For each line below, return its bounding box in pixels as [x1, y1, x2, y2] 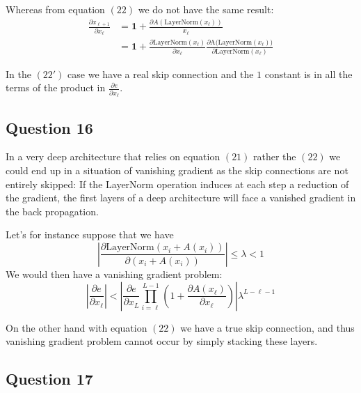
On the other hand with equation [6, 320, 147, 334]
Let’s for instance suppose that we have [6, 227, 174, 242]
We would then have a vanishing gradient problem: [6, 266, 223, 281]
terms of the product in [6, 80, 106, 95]
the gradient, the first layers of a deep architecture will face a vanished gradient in [6, 190, 356, 205]
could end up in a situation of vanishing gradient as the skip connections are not [6, 162, 348, 177]
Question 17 [6, 368, 93, 390]
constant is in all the [264, 66, 353, 81]
